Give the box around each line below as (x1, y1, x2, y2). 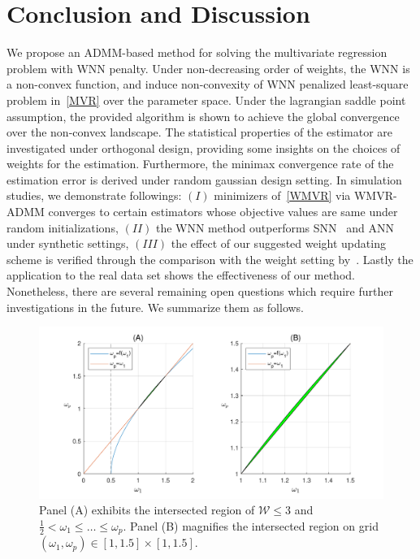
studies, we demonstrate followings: (6, 187, 182, 204)
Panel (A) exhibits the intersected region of (39, 501, 255, 518)
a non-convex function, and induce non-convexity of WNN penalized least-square (6, 76, 409, 93)
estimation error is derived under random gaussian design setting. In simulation (6, 171, 402, 188)
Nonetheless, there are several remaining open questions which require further (6, 283, 393, 300)
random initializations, (6, 219, 119, 236)
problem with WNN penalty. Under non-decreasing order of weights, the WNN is (6, 59, 410, 76)
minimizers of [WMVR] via (214, 187, 351, 204)
